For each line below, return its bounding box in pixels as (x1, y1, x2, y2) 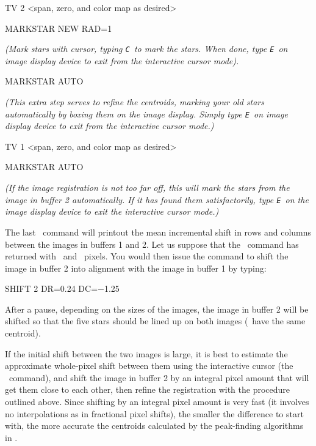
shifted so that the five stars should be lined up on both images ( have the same (5, 314, 306, 327)
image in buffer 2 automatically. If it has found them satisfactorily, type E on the (5, 193, 309, 206)
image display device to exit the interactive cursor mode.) (5, 205, 219, 218)
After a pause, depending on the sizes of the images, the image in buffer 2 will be (5, 302, 309, 315)
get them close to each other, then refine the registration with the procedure (5, 383, 290, 396)
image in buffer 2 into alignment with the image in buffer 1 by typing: (5, 261, 267, 274)
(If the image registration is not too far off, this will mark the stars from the (5, 181, 290, 194)
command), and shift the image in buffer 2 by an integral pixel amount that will (9, 371, 309, 384)
